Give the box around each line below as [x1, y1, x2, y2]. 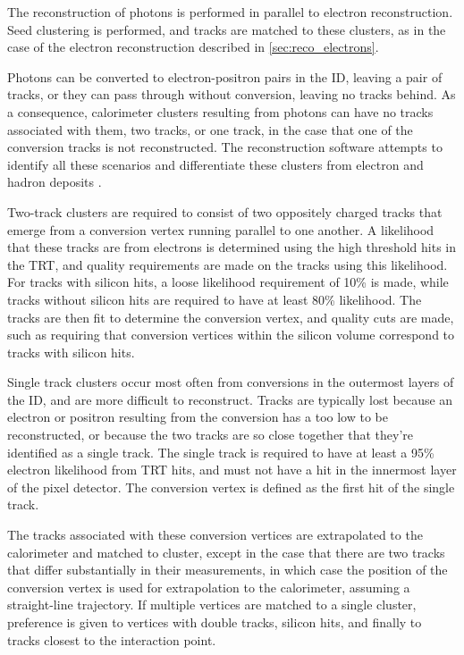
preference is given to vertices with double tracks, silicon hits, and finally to [7, 613, 422, 631]
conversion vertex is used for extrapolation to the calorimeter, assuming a [7, 577, 410, 596]
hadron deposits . [7, 172, 102, 191]
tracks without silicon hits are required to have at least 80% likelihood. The [7, 290, 422, 308]
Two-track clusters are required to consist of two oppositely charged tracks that [7, 202, 443, 221]
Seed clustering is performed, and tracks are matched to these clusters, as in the [7, 20, 446, 38]
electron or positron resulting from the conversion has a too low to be [7, 407, 388, 426]
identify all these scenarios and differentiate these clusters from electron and [7, 155, 424, 173]
